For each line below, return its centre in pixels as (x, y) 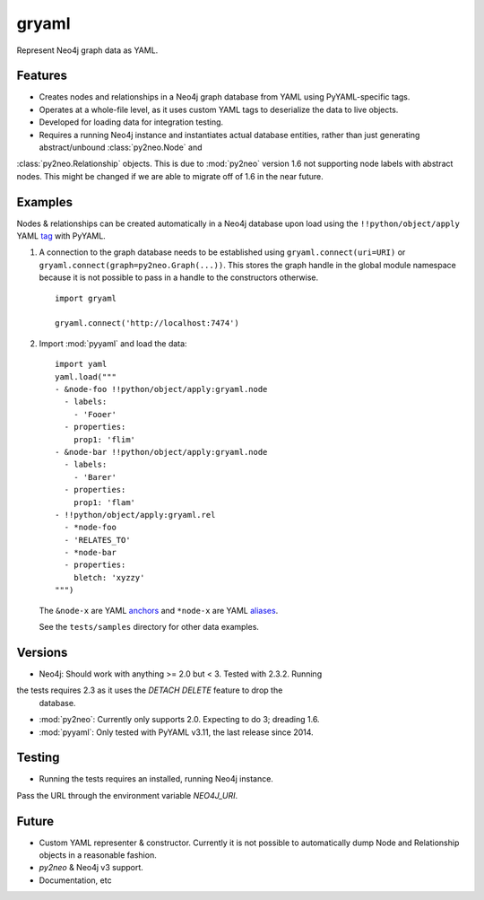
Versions (42, 652)
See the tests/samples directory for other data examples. (149, 627)
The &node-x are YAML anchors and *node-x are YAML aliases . (159, 610)
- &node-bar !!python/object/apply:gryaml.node (161, 452)
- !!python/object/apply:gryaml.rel (135, 515)
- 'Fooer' (95, 414)
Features (42, 76)
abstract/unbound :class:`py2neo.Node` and (121, 147)
